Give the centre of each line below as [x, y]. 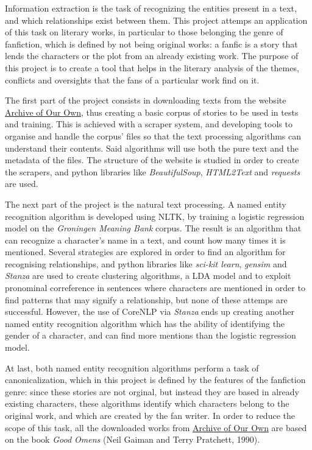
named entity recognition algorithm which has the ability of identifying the [145, 323]
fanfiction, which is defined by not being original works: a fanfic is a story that [151, 44]
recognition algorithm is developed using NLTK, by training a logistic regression [155, 216]
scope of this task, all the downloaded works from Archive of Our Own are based [156, 427]
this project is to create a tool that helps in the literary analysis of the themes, [152, 67]
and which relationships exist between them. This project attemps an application [156, 20]
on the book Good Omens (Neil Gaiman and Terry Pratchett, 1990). [133, 439]
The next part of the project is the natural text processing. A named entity [146, 204]
